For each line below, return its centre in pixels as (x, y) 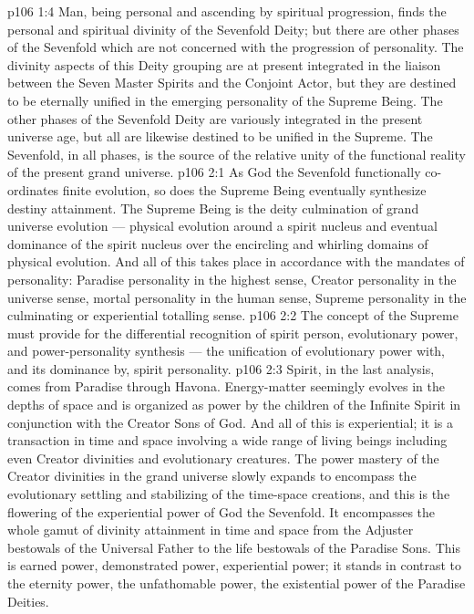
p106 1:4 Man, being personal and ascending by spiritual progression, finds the (227, 11)
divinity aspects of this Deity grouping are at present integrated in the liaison (224, 64)
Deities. (28, 601)
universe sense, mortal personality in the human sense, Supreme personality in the (237, 297)
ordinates (33, 189)
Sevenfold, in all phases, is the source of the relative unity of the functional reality (237, 154)
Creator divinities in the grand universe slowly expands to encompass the (212, 476)
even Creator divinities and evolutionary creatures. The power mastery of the (223, 458)
